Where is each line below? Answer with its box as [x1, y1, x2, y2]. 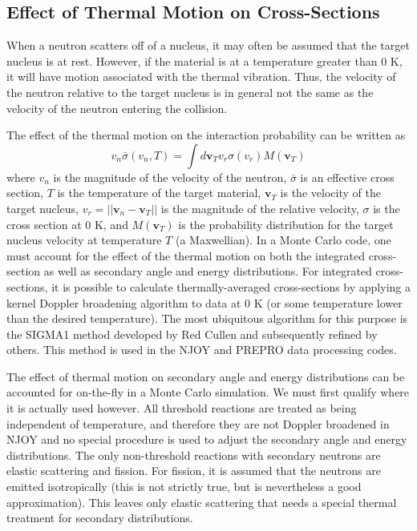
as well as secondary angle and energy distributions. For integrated [43, 263, 372, 280]
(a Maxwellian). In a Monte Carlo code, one [175, 231, 391, 248]
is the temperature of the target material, [57, 184, 261, 201]
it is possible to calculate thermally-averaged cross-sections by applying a [51, 278, 411, 295]
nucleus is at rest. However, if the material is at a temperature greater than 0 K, [6, 52, 403, 69]
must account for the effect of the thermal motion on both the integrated [6, 247, 366, 263]
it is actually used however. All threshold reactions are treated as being [6, 400, 357, 416]
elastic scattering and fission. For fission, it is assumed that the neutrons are [6, 462, 381, 479]
